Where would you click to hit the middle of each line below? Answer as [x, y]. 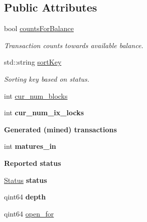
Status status [26, 180]
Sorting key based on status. [47, 78]
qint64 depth [25, 197]
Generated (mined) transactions [60, 129]
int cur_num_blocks [36, 95]
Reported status [33, 163]
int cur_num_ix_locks [44, 113]
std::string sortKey [33, 62]
